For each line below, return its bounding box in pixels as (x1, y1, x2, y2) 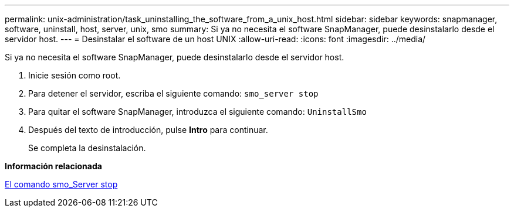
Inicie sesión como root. (28, 70, 121, 80)
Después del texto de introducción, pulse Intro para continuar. (28, 125, 268, 135)
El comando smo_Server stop (5, 179, 118, 189)
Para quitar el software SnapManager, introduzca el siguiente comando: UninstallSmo (28, 107, 367, 117)
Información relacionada (5, 161, 102, 171)
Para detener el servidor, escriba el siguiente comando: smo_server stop (28, 88, 319, 98)
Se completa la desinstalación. (28, 143, 146, 153)
